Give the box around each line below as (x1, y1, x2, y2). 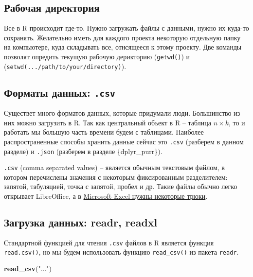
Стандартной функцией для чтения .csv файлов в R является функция (4, 237, 214, 247)
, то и (228, 117, 245, 127)
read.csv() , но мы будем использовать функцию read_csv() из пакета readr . (4, 247, 239, 257)
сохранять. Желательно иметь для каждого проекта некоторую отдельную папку (4, 32, 241, 42)
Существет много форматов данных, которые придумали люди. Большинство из (4, 108, 240, 118)
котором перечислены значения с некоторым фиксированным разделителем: (4, 172, 228, 182)
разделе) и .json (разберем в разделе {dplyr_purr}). (4, 146, 163, 156)
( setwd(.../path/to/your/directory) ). (4, 61, 126, 71)
